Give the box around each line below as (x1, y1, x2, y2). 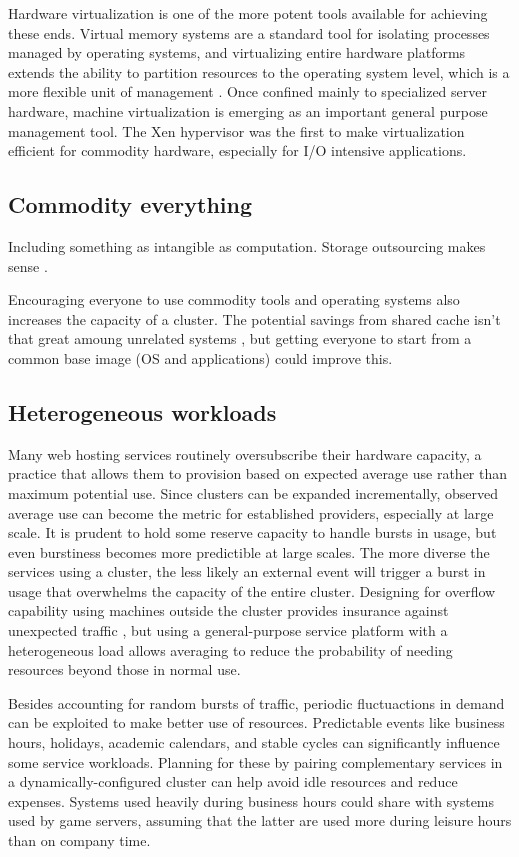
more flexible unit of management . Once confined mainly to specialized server (8, 81, 487, 102)
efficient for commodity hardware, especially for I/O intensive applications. (8, 140, 467, 161)
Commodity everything (8, 189, 253, 220)
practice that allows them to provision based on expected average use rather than (8, 463, 508, 484)
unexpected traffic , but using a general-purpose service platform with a (8, 620, 448, 641)
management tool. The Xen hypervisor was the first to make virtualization (8, 120, 465, 141)
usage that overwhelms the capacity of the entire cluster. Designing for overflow (8, 580, 496, 601)
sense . (8, 255, 48, 276)
